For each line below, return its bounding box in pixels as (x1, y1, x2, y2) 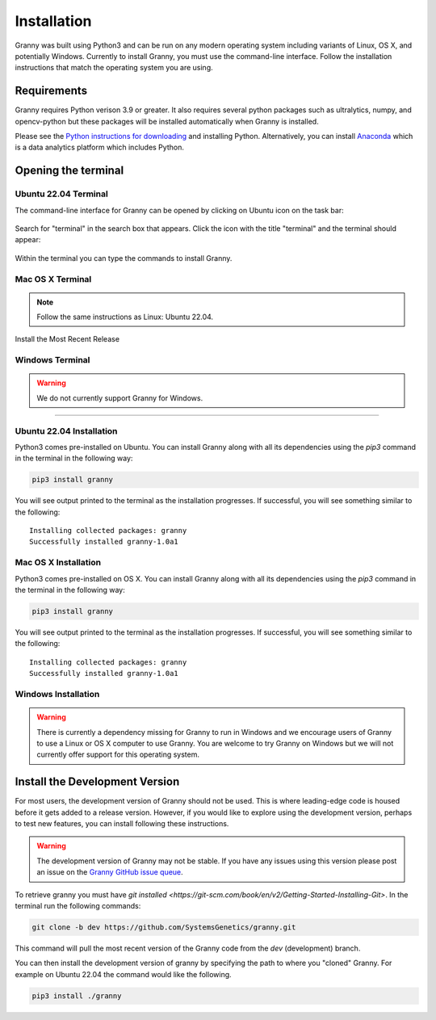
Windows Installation (15, 688, 100, 699)
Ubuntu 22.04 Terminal (15, 188, 108, 199)
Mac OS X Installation (15, 557, 101, 569)
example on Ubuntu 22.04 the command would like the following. (15, 969, 232, 979)
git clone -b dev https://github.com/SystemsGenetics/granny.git (31, 922, 296, 932)
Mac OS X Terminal (15, 273, 92, 284)
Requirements (15, 84, 88, 98)
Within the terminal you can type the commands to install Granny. (15, 253, 233, 262)
